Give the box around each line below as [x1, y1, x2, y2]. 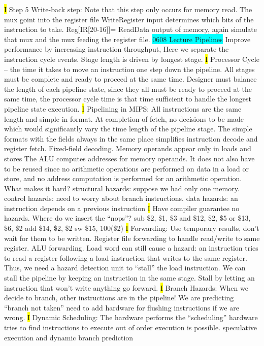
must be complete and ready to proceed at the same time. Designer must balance [4, 74, 257, 84]
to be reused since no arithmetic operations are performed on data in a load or [4, 163, 249, 174]
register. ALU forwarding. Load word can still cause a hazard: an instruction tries [4, 243, 258, 253]
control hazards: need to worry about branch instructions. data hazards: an [4, 193, 238, 203]
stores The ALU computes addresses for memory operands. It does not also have [4, 153, 255, 163]
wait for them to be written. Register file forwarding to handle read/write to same [4, 232, 260, 243]
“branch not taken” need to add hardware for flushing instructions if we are [4, 302, 239, 313]
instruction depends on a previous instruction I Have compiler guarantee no [4, 202, 240, 213]
